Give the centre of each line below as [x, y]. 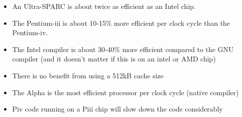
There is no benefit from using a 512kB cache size [88, 75]
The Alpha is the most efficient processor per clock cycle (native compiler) [125, 92]
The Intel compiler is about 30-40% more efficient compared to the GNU [123, 49]
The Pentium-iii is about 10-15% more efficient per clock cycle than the [121, 23]
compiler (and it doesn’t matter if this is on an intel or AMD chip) [114, 59]
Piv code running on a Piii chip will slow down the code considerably [118, 109]
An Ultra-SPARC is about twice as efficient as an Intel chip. [104, 6]
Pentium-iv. [30, 32]
